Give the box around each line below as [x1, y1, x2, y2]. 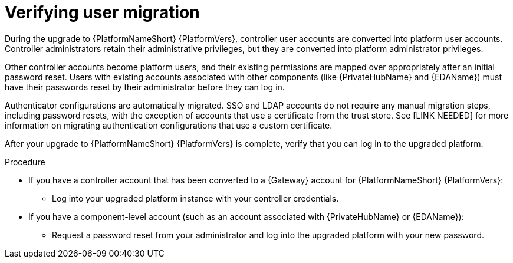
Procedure [5, 156, 45, 167]
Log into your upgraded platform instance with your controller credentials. [52, 193, 339, 203]
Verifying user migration [5, 2, 200, 22]
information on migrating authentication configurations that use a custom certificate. [5, 120, 333, 130]
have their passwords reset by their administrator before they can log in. [5, 81, 285, 92]
